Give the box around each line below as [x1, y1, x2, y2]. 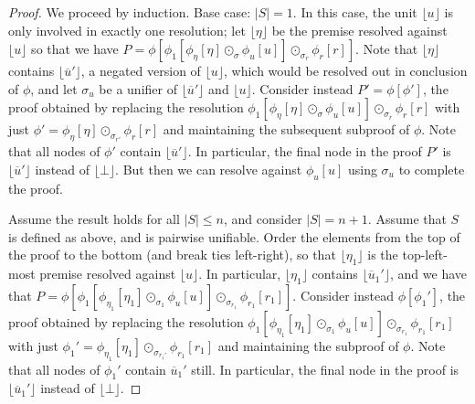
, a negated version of [80, 61, 201, 80]
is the [367, 245, 398, 264]
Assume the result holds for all [8, 209, 180, 229]
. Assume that [367, 209, 447, 229]
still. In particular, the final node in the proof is [191, 359, 459, 378]
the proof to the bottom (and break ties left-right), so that [8, 245, 336, 264]
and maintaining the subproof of [217, 335, 399, 355]
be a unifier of [99, 79, 177, 98]
